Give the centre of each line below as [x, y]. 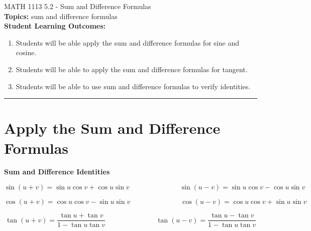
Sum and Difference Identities [57, 172]
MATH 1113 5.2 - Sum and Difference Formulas [78, 6]
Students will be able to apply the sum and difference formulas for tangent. [132, 69]
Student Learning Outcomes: [55, 26]
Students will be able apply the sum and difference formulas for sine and [127, 42]
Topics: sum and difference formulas [61, 16]
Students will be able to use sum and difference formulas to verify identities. [133, 86]
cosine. [26, 52]
